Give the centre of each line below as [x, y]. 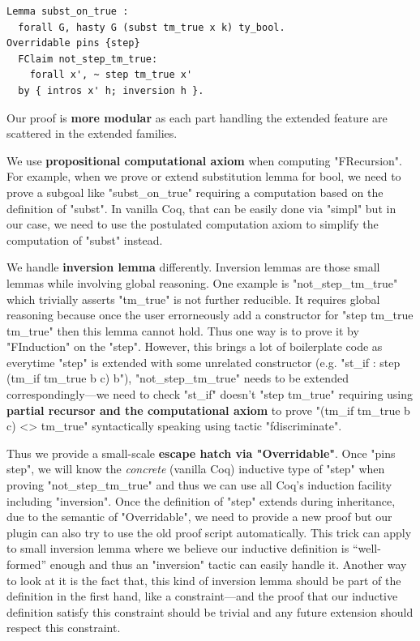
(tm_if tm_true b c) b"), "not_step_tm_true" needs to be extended [178, 378]
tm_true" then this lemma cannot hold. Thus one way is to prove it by [183, 330]
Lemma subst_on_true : [68, 11]
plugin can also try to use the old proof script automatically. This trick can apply [209, 532]
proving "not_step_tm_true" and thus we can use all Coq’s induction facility [199, 485]
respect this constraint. [64, 628]
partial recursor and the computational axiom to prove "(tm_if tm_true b [208, 410]
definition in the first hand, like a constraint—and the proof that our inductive [202, 596]
